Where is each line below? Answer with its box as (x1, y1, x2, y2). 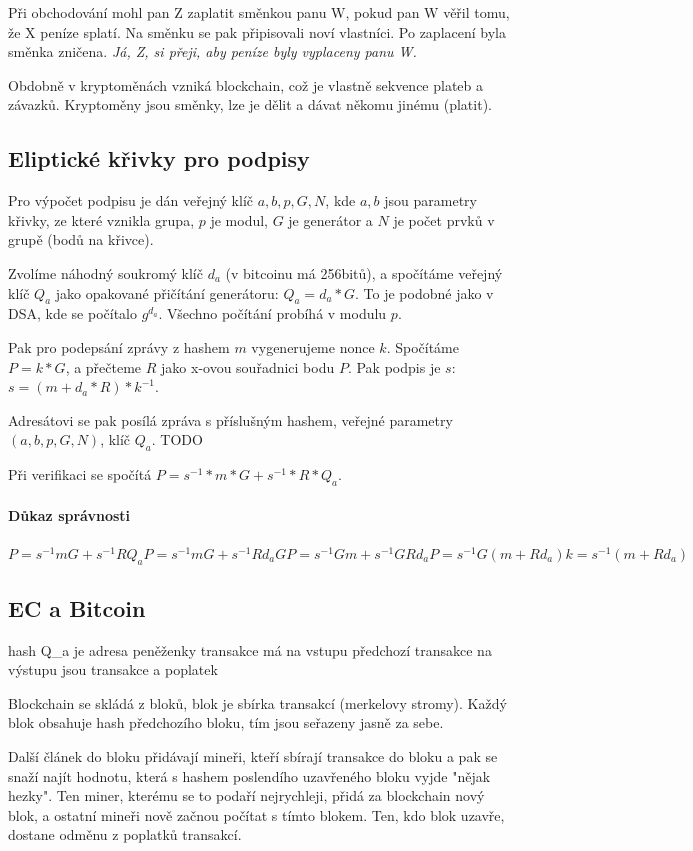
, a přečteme (65, 356, 142, 377)
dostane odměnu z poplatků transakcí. (8, 824, 242, 845)
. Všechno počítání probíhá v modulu (158, 303, 387, 324)
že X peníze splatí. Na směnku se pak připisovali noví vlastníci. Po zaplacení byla (8, 21, 506, 42)
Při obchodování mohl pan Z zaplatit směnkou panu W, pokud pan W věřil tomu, (8, 2, 510, 22)
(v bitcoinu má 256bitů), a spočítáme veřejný (225, 262, 503, 283)
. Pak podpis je (347, 356, 441, 377)
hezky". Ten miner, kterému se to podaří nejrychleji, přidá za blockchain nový (8, 785, 485, 806)
